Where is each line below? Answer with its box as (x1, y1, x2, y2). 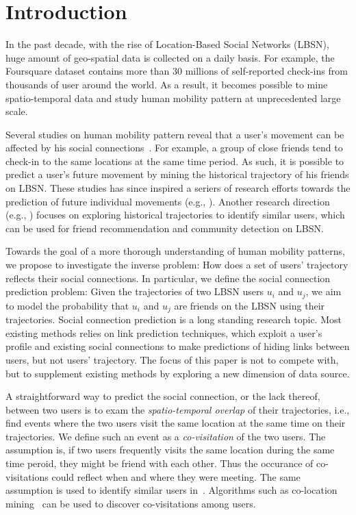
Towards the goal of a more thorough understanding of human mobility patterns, (5, 244, 345, 258)
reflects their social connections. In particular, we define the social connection (5, 271, 331, 285)
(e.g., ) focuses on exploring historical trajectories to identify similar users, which (5, 208, 345, 222)
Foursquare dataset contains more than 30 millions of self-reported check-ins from (5, 64, 348, 78)
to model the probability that (5, 298, 129, 312)
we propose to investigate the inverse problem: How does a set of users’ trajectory (5, 257, 348, 272)
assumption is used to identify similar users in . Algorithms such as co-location (5, 483, 338, 497)
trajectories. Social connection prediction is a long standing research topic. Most (5, 312, 342, 327)
